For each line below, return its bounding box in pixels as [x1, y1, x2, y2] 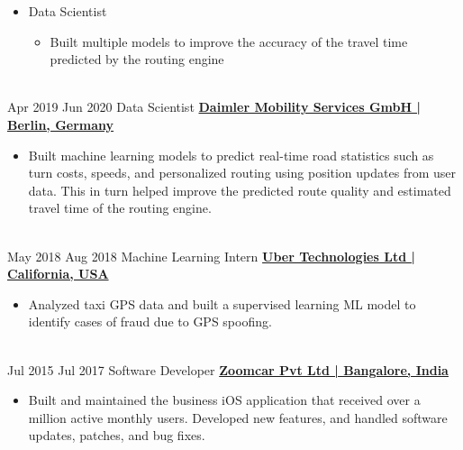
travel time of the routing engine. [28, 198, 212, 217]
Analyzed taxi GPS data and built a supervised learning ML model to [28, 294, 416, 313]
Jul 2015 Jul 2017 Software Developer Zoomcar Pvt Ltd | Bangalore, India [7, 360, 449, 379]
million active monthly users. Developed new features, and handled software [28, 408, 448, 427]
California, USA [7, 264, 109, 283]
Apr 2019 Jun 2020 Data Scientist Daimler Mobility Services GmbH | [7, 97, 421, 116]
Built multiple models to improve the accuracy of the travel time [50, 32, 408, 51]
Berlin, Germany [7, 115, 114, 133]
